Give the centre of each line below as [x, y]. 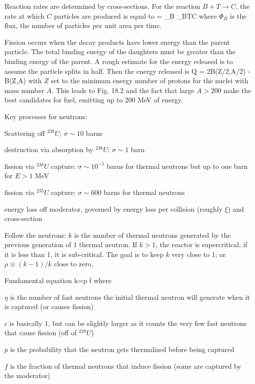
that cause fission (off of [41, 333]
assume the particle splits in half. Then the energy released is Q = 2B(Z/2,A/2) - [127, 71]
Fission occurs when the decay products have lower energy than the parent [117, 42]
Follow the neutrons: [35, 235]
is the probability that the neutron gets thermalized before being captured [122, 349]
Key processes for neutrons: [46, 116]
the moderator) [28, 375]
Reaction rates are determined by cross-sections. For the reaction [102, 6]
